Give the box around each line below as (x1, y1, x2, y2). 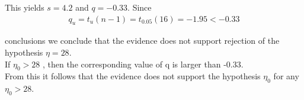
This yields (5, 1, 44, 13)
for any (273, 70, 299, 82)
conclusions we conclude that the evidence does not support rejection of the (5, 34, 280, 47)
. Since (127, 1, 152, 13)
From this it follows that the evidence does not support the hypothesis (5, 70, 261, 82)
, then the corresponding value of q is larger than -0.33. (42, 57, 244, 70)
